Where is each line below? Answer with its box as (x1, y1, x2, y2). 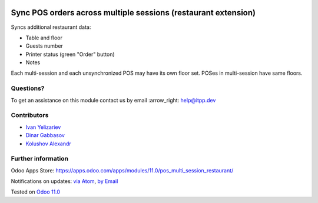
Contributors (11, 111, 49, 119)
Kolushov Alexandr (25, 140, 72, 147)
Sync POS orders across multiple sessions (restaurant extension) (11, 8, 256, 18)
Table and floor (25, 34, 63, 41)
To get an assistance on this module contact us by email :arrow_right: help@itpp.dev (11, 96, 216, 104)
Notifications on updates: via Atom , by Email (11, 178, 118, 185)
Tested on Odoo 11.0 (11, 188, 61, 195)
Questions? (11, 84, 45, 92)
